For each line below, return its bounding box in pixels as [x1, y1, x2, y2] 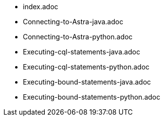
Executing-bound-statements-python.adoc [23, 93, 161, 101]
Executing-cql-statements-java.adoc [23, 48, 140, 56]
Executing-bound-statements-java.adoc [23, 78, 151, 86]
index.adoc [23, 2, 58, 11]
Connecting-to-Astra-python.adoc [23, 33, 133, 41]
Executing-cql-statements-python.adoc [23, 63, 150, 71]
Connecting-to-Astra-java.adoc [23, 17, 124, 26]
